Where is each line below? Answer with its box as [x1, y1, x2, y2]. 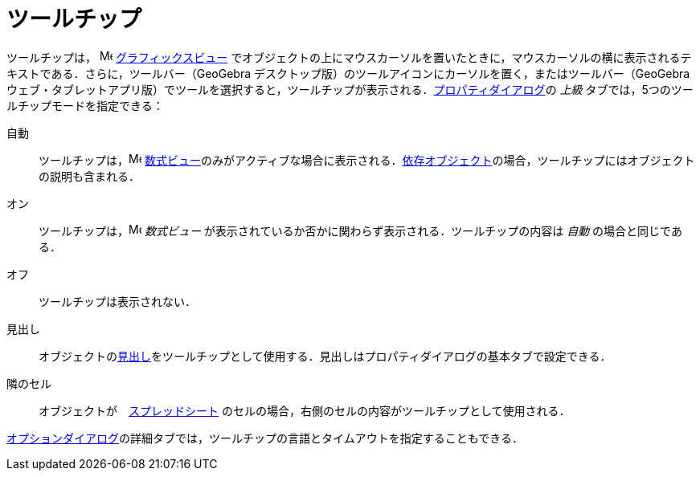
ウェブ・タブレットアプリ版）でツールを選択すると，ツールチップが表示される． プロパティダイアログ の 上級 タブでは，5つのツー [6, 82, 694, 96]
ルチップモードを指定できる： [6, 98, 164, 112]
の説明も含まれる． [39, 169, 140, 183]
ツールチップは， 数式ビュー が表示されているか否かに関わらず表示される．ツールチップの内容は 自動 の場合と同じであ [39, 223, 682, 238]
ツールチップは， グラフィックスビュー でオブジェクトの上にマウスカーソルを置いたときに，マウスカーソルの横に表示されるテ [6, 50, 692, 64]
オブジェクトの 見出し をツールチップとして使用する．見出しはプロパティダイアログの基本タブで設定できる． [39, 349, 612, 363]
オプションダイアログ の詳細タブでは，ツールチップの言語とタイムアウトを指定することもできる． [6, 430, 523, 445]
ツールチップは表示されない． [39, 294, 196, 308]
